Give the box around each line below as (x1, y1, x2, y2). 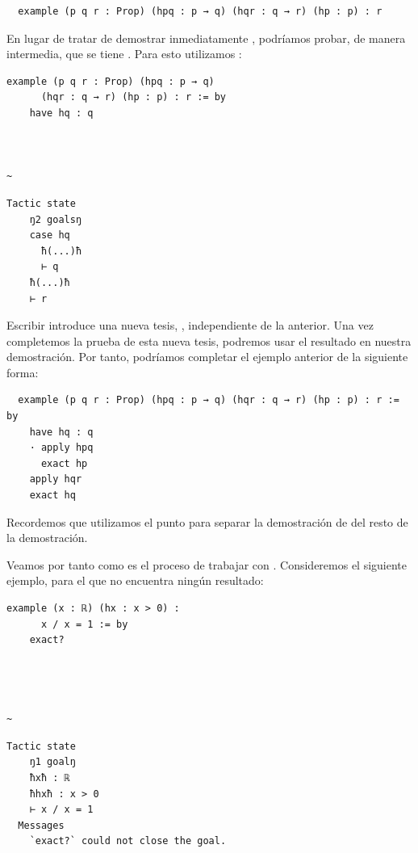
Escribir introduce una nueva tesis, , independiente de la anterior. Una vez (6, 317, 374, 334)
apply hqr (29, 473, 82, 485)
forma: (6, 363, 39, 380)
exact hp (40, 457, 88, 469)
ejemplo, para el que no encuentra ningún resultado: (6, 572, 264, 589)
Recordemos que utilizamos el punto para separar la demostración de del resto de (6, 513, 408, 530)
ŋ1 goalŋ (29, 756, 76, 768)
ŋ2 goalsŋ (29, 213, 82, 225)
